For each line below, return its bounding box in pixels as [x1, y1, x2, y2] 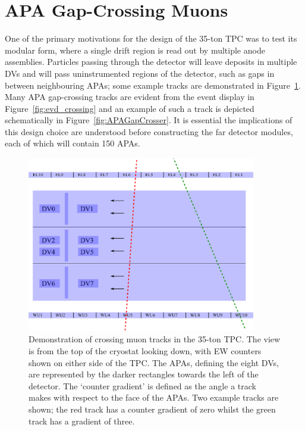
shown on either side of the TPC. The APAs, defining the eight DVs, [29, 356, 279, 368]
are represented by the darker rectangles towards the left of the [29, 368, 259, 380]
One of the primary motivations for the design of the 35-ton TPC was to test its [5, 32, 297, 45]
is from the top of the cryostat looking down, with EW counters [29, 345, 262, 357]
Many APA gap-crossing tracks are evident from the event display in [5, 90, 254, 103]
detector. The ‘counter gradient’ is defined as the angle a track [29, 379, 256, 392]
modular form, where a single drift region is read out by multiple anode [5, 43, 265, 56]
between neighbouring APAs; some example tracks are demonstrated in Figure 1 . [5, 79, 301, 91]
